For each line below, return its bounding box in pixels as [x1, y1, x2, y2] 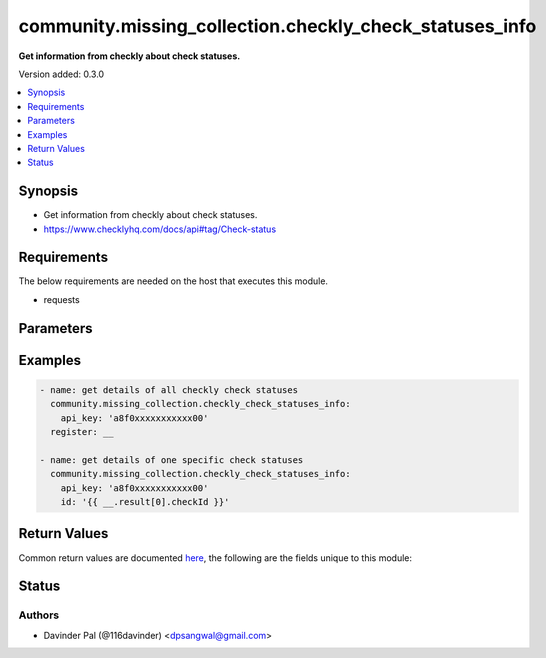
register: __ [50, 426, 114, 438]
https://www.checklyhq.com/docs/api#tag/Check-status [43, 223, 277, 235]
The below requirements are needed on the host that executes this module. [18, 275, 329, 287]
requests [43, 293, 80, 305]
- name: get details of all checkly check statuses [39, 384, 299, 395]
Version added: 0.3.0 [18, 68, 105, 80]
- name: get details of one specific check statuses [39, 454, 304, 465]
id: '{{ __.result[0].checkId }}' [60, 496, 230, 508]
